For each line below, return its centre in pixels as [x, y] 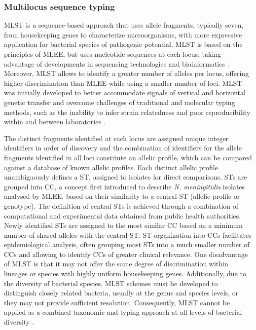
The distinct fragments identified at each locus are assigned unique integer [116, 138]
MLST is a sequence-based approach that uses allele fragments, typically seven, [124, 25]
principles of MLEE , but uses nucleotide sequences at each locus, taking [113, 54]
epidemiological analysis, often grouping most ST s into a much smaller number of [127, 244]
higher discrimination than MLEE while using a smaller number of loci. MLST [123, 83]
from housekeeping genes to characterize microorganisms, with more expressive [123, 34]
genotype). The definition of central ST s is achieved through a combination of [121, 205]
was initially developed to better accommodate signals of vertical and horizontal [125, 92]
